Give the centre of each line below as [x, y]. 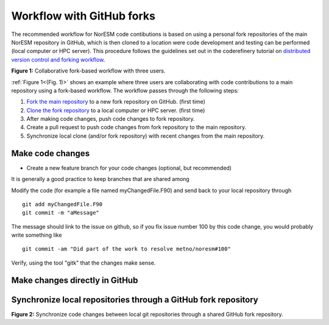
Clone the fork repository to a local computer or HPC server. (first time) [116, 110]
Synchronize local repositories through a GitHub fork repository [135, 300]
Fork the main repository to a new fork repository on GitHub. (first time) [116, 102]
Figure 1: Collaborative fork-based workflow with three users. [88, 71]
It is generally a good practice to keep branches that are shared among [101, 179]
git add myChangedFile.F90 [62, 204]
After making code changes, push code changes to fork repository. [111, 119]
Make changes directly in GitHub [75, 280]
